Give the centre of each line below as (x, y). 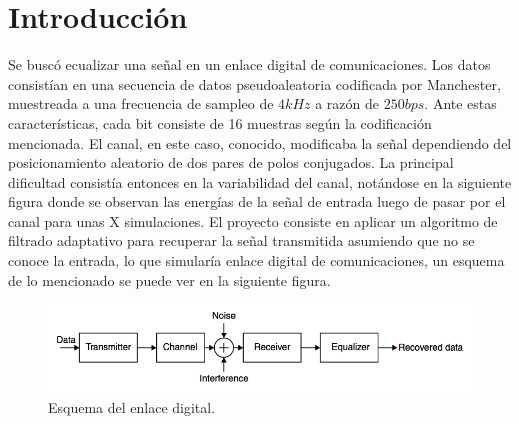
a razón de (347, 103)
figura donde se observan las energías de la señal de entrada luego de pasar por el (257, 201)
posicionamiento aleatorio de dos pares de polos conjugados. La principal (231, 162)
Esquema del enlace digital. (132, 406)
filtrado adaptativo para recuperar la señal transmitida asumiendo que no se (241, 240)
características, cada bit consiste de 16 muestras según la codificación (220, 122)
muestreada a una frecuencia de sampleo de (141, 103)
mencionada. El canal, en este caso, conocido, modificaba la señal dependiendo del (260, 142)
